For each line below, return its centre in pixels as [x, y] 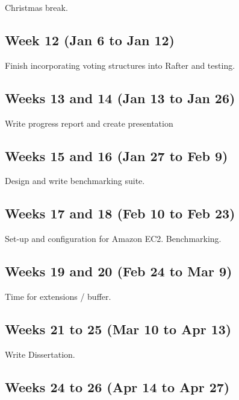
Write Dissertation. [40, 354]
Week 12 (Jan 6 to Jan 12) [90, 40]
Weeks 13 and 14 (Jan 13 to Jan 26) [120, 97]
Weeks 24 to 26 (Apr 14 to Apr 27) [117, 386]
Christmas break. [36, 7]
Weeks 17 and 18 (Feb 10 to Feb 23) [120, 213]
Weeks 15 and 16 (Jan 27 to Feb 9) [116, 155]
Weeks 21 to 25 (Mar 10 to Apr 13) [118, 329]
